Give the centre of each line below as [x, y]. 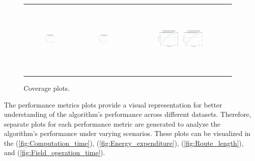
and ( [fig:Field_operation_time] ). [55, 152]
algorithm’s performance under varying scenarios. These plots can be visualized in [127, 133]
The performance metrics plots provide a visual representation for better [113, 104]
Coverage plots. [47, 88]
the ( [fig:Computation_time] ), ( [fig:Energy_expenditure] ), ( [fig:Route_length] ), [124, 143]
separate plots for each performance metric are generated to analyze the [112, 123]
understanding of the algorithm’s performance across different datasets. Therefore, [128, 114]
